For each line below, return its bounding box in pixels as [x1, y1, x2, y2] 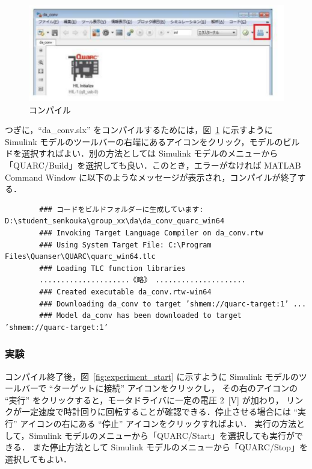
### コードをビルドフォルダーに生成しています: [39, 205, 204, 214]
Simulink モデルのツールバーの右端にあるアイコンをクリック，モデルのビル [5, 135, 300, 148]
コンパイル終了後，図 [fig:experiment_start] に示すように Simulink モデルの [5, 370, 299, 382]
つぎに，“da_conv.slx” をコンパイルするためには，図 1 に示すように [5, 123, 273, 136]
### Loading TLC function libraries [39, 264, 186, 273]
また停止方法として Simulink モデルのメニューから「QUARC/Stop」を [32, 441, 308, 453]
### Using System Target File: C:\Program [39, 240, 212, 249]
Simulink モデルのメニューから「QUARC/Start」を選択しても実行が [29, 429, 295, 441]
